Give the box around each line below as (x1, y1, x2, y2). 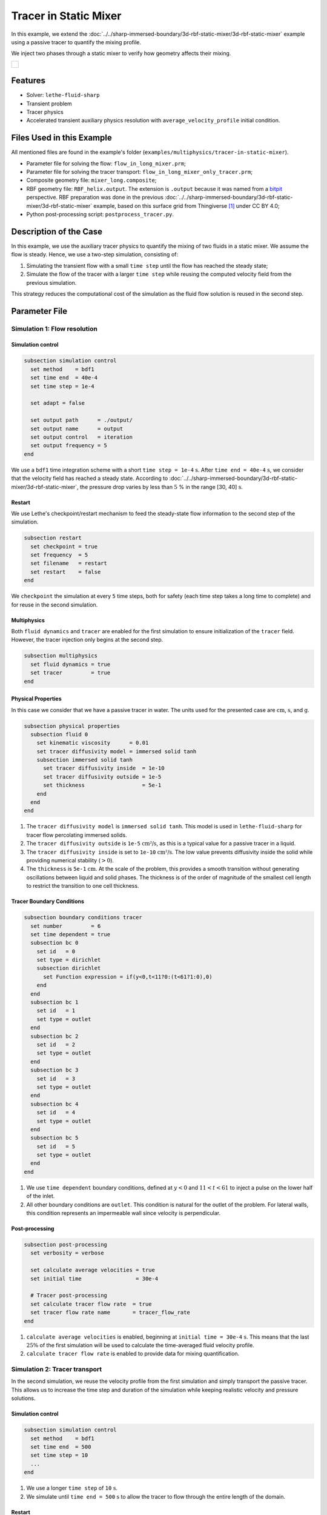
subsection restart (24, 534, 82, 542)
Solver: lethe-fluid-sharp (26, 92, 100, 99)
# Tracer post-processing (30, 1292, 107, 1299)
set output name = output (30, 425, 124, 432)
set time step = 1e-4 (30, 382, 95, 390)
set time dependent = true (30, 931, 111, 937)
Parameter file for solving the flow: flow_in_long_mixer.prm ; (26, 159, 186, 167)
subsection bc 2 (30, 1033, 79, 1039)
